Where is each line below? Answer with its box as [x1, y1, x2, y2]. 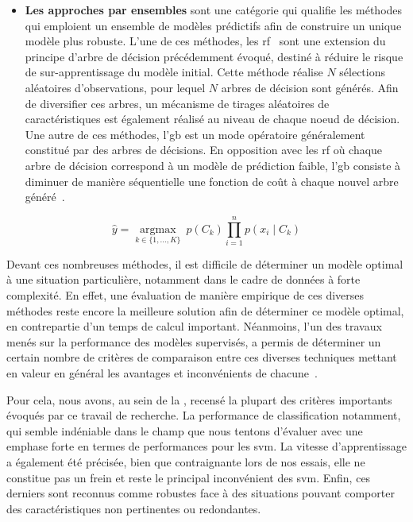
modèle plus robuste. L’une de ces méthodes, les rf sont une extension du [25, 33, 386, 49]
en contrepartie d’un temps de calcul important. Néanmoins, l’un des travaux [6, 318, 382, 334]
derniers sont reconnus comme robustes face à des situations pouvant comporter [6, 485, 395, 501]
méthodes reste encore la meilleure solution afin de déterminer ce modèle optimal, [6, 302, 404, 319]
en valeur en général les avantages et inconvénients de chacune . [6, 365, 318, 381]
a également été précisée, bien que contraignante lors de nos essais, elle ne [6, 453, 365, 470]
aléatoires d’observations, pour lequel [25, 79, 206, 95]
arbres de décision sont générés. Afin [221, 79, 399, 95]
